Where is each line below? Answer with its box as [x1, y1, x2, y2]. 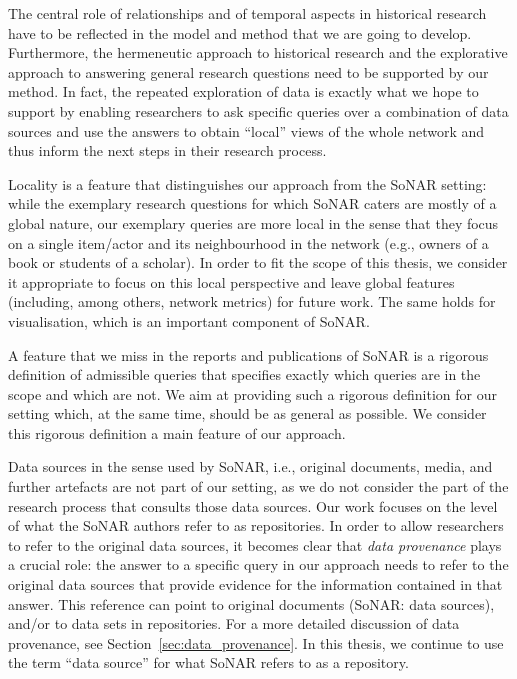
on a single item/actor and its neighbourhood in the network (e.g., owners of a [8, 232, 489, 253]
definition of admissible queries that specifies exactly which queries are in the [8, 364, 481, 385]
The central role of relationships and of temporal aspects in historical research [8, 3, 487, 23]
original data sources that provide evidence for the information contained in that [8, 574, 503, 595]
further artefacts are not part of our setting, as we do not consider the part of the [8, 476, 509, 497]
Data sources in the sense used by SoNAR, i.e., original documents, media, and [8, 456, 493, 477]
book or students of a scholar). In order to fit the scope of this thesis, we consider [8, 252, 508, 273]
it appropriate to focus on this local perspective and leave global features [8, 271, 455, 292]
